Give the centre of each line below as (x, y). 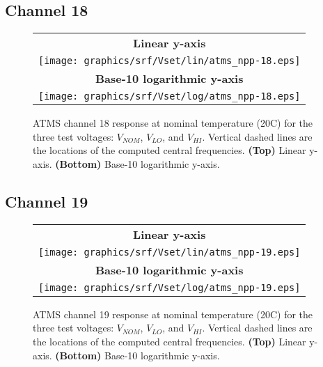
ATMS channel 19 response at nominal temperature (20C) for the (173, 314)
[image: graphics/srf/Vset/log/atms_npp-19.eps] (170, 287)
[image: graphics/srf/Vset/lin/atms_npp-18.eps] (170, 61)
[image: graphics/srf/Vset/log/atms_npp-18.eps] (170, 96)
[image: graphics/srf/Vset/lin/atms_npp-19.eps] (170, 252)
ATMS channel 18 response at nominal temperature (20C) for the (173, 123)
